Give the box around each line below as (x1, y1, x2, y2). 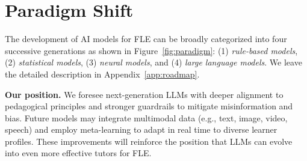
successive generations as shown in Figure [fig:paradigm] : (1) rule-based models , (5, 44, 298, 56)
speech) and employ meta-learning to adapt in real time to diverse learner (5, 123, 278, 136)
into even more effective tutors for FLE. (5, 147, 152, 159)
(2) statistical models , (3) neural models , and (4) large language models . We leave (5, 56, 302, 68)
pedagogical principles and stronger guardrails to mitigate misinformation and (5, 100, 293, 112)
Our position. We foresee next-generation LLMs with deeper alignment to (5, 88, 284, 100)
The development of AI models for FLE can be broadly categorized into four (5, 32, 287, 45)
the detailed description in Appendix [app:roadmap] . (5, 67, 200, 80)
